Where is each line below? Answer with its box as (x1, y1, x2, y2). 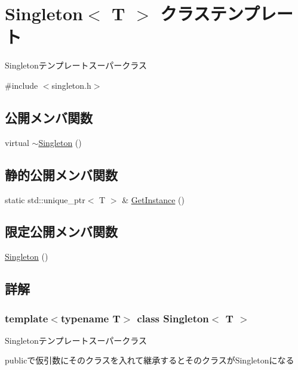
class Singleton (137, 310, 209, 325)
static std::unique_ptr (5, 193, 85, 206)
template (5, 310, 48, 325)
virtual (5, 136, 29, 148)
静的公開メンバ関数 (5, 165, 118, 184)
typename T (60, 310, 121, 325)
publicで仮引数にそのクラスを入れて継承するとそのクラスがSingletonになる (5, 354, 294, 366)
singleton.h (51, 79, 91, 91)
